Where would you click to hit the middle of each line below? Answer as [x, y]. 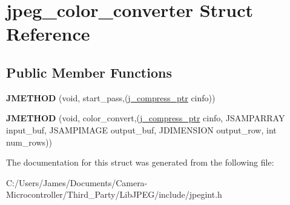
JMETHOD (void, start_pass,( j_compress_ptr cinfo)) [111, 97]
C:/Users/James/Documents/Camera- [77, 182]
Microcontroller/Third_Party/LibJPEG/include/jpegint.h [114, 194]
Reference [48, 34]
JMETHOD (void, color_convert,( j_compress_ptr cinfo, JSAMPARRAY [146, 118]
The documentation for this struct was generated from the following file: [140, 162]
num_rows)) [29, 142]
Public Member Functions [89, 72]
